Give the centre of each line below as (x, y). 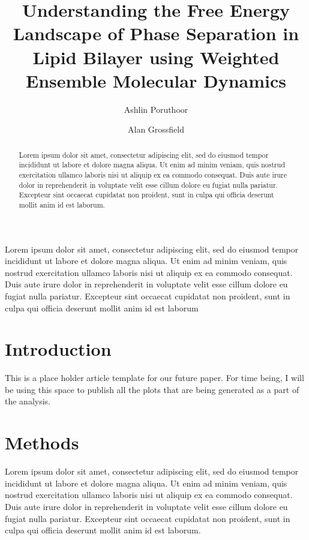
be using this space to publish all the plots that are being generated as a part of (152, 389)
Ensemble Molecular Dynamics (156, 80)
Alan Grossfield (156, 129)
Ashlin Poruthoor (156, 109)
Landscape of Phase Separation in (156, 33)
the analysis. (28, 401)
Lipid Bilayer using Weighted (156, 57)
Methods (42, 442)
